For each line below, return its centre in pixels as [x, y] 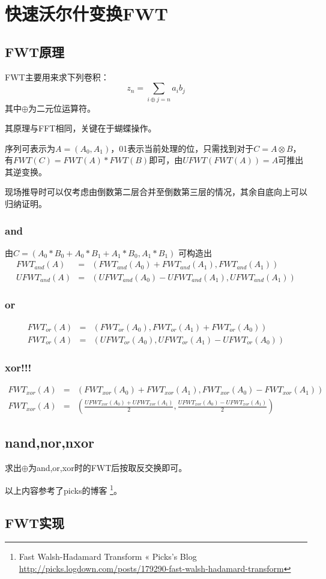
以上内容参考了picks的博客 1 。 [63, 489]
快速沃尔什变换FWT [86, 13]
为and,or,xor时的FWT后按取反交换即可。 [107, 468]
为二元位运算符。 [62, 108]
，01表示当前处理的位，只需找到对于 [182, 148]
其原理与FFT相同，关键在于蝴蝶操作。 [81, 128]
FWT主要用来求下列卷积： [57, 76]
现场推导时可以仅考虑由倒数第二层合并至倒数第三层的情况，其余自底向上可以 [156, 192]
